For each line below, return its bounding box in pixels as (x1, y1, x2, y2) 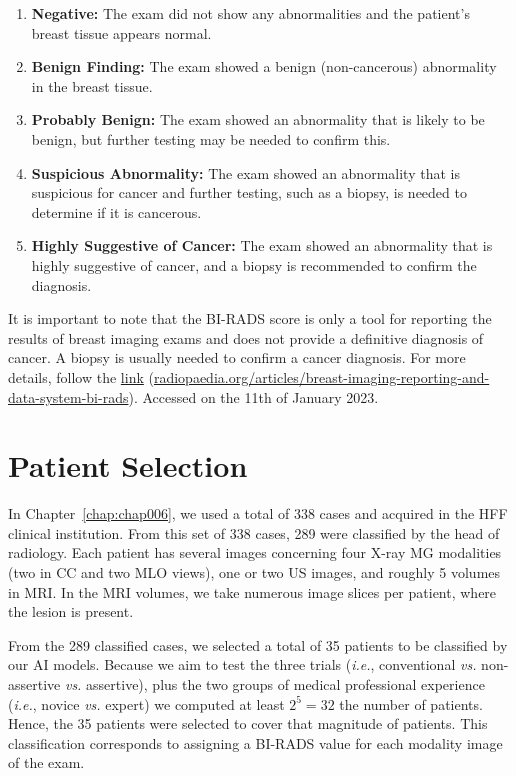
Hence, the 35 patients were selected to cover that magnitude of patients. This (8, 713, 488, 734)
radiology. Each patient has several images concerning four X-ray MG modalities (8, 542, 502, 563)
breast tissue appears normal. (31, 22, 212, 43)
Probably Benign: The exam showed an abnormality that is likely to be (31, 109, 485, 130)
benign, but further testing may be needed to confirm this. (31, 128, 391, 149)
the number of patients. (339, 693, 483, 714)
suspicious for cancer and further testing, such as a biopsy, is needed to (31, 182, 467, 203)
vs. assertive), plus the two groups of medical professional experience (64, 673, 485, 694)
